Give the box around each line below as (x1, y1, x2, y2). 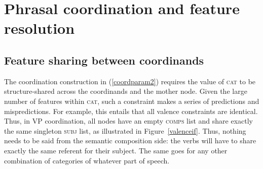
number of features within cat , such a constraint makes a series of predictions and (4, 95, 259, 106)
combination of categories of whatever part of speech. (4, 155, 170, 165)
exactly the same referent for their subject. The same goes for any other (4, 145, 228, 155)
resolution (4, 18, 75, 38)
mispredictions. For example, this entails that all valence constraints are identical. (4, 105, 258, 116)
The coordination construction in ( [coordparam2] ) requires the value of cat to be (4, 76, 256, 86)
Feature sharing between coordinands (4, 52, 204, 68)
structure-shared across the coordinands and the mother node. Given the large (4, 86, 247, 96)
